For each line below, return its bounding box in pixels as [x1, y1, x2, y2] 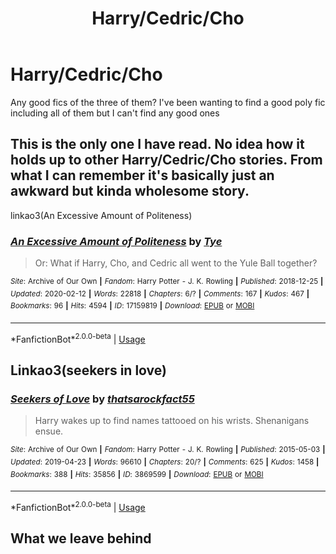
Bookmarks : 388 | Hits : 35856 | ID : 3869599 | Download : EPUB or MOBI [10, 469, 264, 479]
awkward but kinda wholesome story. [10, 183, 250, 200]
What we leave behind [10, 530, 152, 547]
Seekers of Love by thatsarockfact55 [10, 392, 195, 406]
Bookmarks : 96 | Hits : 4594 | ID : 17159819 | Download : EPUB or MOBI [10, 301, 255, 311]
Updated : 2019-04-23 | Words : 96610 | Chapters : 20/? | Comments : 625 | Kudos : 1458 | [10, 457, 320, 467]
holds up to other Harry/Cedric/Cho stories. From [10, 152, 323, 169]
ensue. [34, 425, 64, 437]
